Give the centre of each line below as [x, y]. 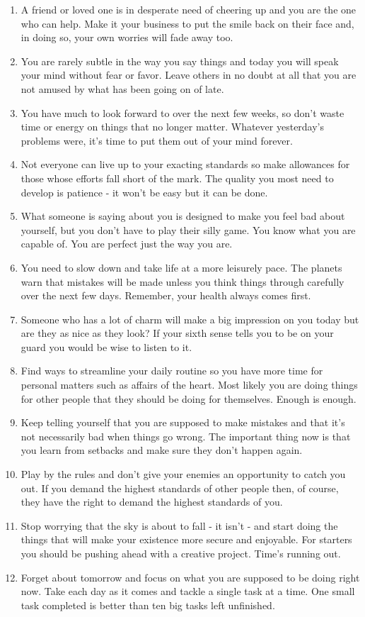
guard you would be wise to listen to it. [106, 346]
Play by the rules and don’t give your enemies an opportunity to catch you [183, 474]
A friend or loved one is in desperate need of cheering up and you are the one [189, 9]
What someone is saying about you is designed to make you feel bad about [183, 216]
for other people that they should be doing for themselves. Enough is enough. [189, 398]
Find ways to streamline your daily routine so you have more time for [172, 371]
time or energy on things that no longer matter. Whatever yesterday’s [173, 127]
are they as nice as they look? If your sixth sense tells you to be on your [177, 333]
